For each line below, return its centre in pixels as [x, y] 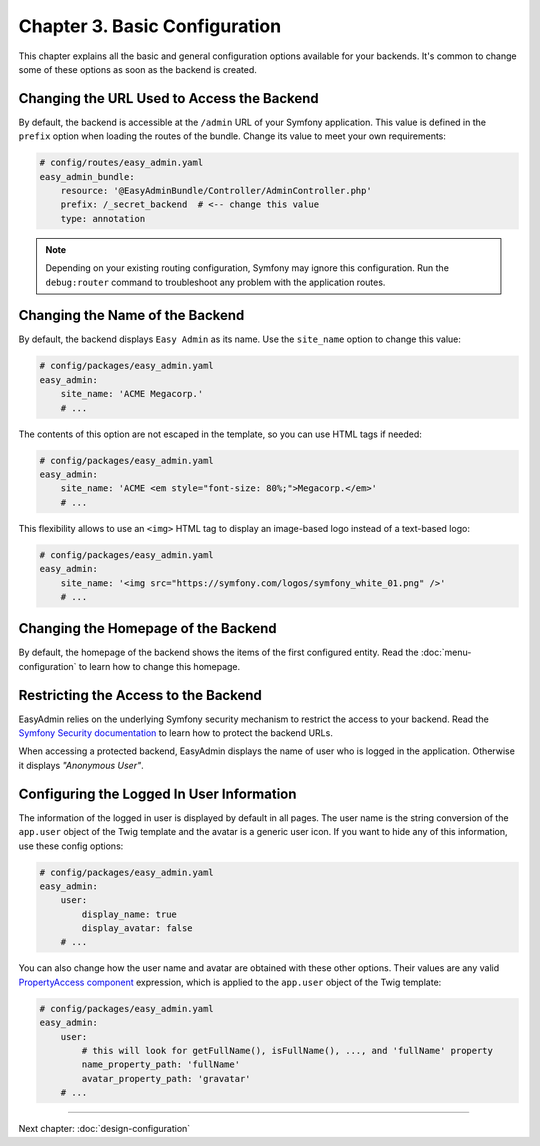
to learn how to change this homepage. [159, 666]
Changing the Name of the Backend [131, 315]
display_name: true [129, 914]
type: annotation [103, 218]
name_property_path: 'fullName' [160, 1064]
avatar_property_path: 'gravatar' [166, 1078]
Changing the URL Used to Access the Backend [168, 98]
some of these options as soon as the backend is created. [137, 69]
